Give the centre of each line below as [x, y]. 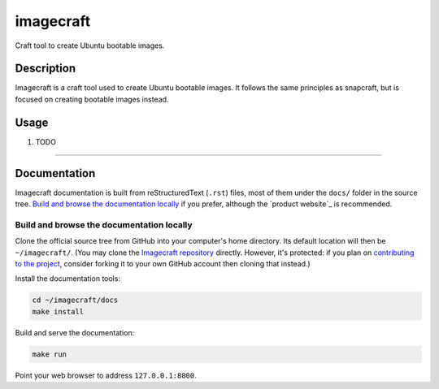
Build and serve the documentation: [75, 332]
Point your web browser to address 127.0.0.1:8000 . [106, 375]
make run [50, 354]
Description [46, 69]
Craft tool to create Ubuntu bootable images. [90, 45]
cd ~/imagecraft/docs [75, 300]
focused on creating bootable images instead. [92, 99]
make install [58, 311]
